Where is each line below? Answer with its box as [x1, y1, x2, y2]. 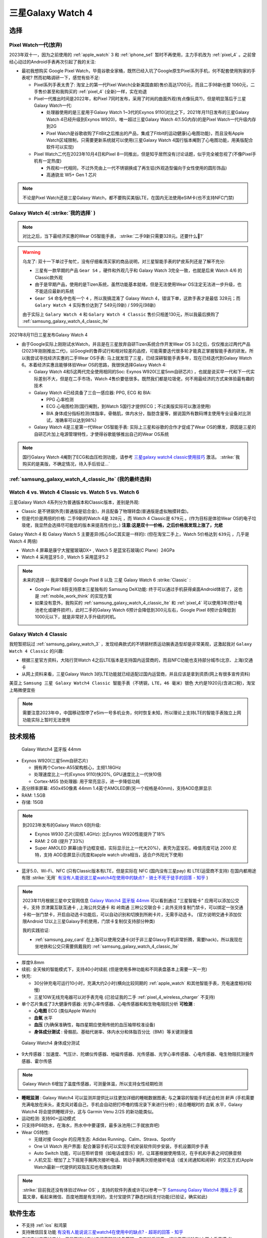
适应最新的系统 [43, 288, 74, 294]
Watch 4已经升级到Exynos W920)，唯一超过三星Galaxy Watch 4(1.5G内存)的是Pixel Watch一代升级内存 [46, 116, 257, 122]
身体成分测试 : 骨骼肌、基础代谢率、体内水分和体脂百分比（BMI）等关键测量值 [34, 1029, 193, 1034]
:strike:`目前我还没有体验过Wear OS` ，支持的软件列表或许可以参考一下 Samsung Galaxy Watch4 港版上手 [22, 1186, 237, 1193]
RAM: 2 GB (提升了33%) [35, 838, 84, 844]
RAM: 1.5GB [21, 792, 45, 798]
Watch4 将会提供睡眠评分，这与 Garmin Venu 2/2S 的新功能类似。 [21, 1108, 156, 1114]
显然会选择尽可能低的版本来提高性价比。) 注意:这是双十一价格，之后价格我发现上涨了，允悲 [39, 522, 223, 528]
